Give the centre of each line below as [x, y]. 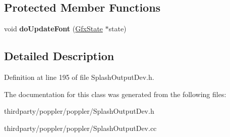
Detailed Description [59, 56]
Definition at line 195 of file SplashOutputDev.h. [79, 77]
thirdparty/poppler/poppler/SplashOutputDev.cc [80, 128]
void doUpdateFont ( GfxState [53, 29]
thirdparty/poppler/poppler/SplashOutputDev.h [79, 111]
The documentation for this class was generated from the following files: [115, 94]
